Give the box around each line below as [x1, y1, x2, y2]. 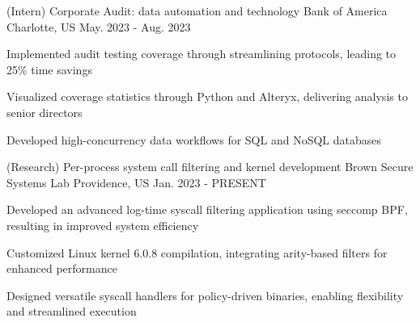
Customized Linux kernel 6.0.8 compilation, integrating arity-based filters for [6, 244, 388, 261]
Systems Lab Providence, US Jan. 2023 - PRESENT [6, 174, 266, 190]
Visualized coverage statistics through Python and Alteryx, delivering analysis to [6, 88, 408, 105]
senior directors [6, 103, 83, 120]
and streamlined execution [6, 303, 137, 320]
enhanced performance [6, 260, 117, 277]
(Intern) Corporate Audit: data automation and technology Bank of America [6, 2, 388, 19]
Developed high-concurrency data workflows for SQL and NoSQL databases [6, 131, 381, 148]
